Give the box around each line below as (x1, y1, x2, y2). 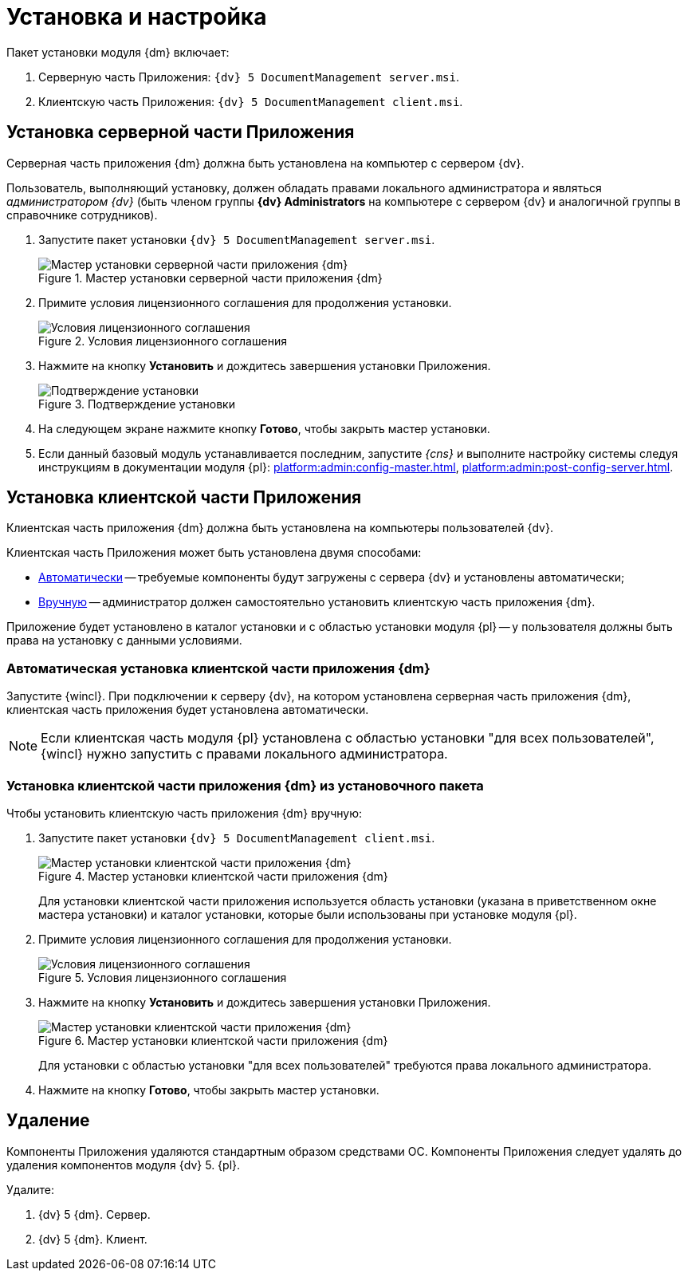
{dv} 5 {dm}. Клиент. (38, 1232, 147, 1246)
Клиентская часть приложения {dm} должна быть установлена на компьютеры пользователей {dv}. (6, 521, 553, 535)
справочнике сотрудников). (6, 207, 158, 222)
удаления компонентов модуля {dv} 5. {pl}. (6, 1157, 241, 1172)
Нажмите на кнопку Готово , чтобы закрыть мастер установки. (38, 1082, 379, 1097)
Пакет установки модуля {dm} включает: (6, 45, 230, 59)
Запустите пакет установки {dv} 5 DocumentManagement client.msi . (38, 830, 435, 845)
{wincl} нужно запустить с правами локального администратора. (41, 746, 448, 763)
